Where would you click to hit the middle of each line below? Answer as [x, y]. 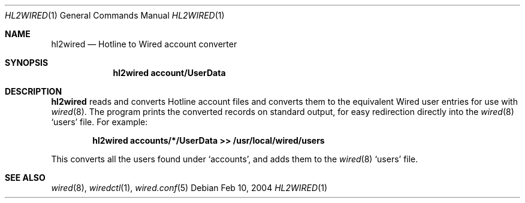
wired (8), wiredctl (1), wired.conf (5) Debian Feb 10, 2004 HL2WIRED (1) [189, 188]
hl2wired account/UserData [169, 73]
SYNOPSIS [27, 63]
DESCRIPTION [34, 91]
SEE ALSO [25, 178]
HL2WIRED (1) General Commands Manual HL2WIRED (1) [115, 15]
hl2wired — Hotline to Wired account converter [144, 44]
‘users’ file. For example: [99, 122]
